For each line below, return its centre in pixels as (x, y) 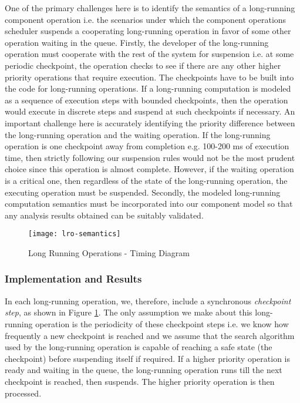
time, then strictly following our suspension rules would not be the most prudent (150, 157)
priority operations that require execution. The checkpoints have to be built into (149, 77)
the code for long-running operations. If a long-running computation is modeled (148, 88)
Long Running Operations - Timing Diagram (109, 252)
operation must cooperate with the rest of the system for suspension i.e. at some (149, 54)
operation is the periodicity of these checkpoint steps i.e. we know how (162, 323)
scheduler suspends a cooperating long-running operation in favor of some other (148, 31)
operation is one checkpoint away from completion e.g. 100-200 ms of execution (147, 146)
